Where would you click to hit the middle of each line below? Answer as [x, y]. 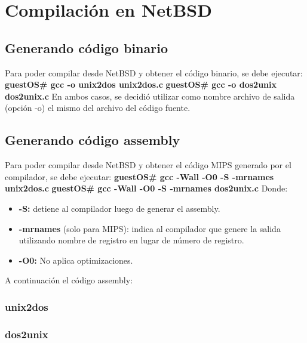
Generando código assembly [93, 140]
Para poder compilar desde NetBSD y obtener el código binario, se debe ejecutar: [154, 72]
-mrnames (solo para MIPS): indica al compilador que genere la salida [150, 228]
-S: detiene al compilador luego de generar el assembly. [119, 208]
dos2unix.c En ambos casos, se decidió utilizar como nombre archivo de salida [150, 96]
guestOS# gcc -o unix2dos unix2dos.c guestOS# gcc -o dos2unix [141, 84]
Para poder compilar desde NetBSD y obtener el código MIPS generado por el [148, 165]
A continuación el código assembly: [69, 280]
